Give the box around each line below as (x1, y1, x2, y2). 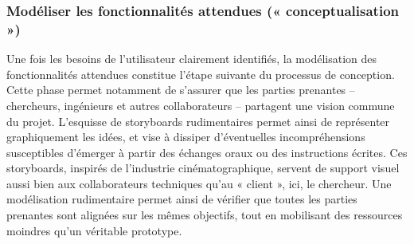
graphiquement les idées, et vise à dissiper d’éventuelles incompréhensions (6, 128, 365, 145)
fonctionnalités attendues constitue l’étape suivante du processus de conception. (6, 65, 395, 82)
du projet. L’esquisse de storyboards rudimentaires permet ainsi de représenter (6, 112, 390, 129)
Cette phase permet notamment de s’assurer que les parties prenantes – (6, 81, 355, 98)
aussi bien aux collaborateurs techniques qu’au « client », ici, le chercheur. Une (6, 175, 392, 191)
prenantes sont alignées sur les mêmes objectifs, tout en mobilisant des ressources (6, 207, 403, 223)
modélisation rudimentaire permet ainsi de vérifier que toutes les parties (6, 191, 357, 207)
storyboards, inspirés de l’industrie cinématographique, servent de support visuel (6, 159, 400, 176)
